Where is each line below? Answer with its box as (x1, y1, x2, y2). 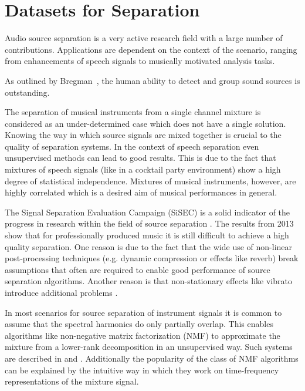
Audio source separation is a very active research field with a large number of (5, 32, 283, 44)
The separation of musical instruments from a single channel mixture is (5, 106, 261, 118)
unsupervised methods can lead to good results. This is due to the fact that (5, 151, 276, 164)
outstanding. (5, 86, 50, 98)
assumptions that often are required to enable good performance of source (5, 263, 270, 275)
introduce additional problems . (5, 286, 118, 298)
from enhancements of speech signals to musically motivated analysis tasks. (5, 55, 275, 67)
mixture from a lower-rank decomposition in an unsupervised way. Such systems (5, 341, 293, 353)
